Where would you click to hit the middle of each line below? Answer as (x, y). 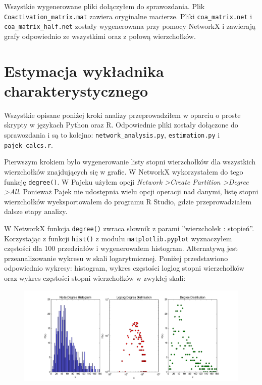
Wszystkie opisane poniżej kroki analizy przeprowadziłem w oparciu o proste (122, 115)
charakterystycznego (76, 90)
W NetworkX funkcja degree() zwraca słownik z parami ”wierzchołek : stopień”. (129, 228)
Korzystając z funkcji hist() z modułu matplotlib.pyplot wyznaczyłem (118, 238)
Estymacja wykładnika (84, 71)
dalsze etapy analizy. (36, 211)
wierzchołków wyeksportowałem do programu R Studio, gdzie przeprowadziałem (128, 201)
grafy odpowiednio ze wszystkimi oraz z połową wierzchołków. (100, 36)
